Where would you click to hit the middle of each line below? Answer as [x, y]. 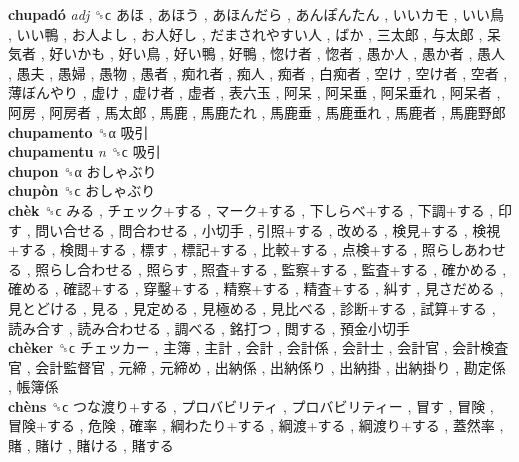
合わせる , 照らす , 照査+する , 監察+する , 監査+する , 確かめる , [292, 268]
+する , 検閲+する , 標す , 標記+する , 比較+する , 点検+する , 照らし [236, 249]
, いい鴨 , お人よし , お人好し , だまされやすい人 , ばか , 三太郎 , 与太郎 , [245, 33]
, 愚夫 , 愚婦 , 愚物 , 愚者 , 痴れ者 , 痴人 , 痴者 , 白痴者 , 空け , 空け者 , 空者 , [258, 72]
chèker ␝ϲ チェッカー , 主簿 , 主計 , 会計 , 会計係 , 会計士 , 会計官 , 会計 [244, 347]
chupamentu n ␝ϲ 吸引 [84, 151]
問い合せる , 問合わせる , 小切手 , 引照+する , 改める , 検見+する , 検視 [268, 229]
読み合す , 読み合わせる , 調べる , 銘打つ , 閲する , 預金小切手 [209, 327]
